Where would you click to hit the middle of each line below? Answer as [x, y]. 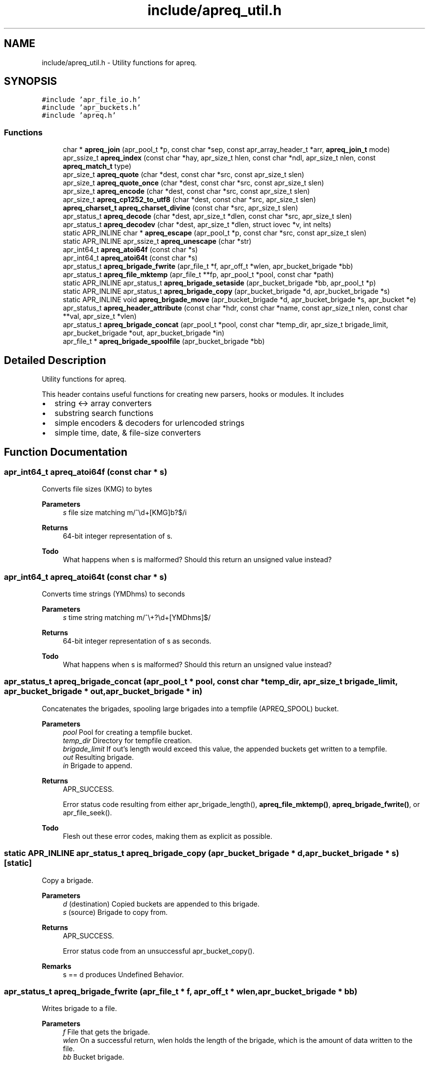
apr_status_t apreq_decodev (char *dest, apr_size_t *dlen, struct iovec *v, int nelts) [197, 225]
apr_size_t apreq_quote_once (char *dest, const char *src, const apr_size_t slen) [193, 183]
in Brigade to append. [97, 765]
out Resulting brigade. [98, 757]
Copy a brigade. [68, 880]
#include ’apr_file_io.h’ [91, 100]
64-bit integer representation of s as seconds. [137, 641]
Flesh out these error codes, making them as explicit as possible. [167, 836]
